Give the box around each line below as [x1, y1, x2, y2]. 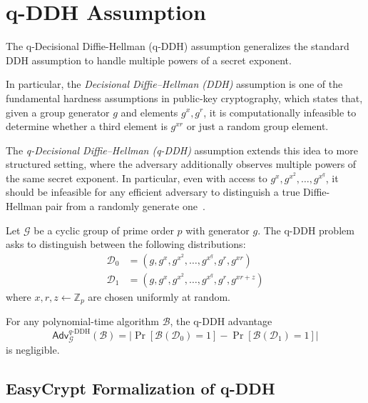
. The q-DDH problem [257, 222, 354, 237]
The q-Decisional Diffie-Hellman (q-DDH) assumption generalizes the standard [6, 39, 349, 54]
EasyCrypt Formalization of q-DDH [6, 377, 275, 399]
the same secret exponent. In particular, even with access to [6, 170, 267, 185]
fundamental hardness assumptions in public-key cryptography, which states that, [6, 90, 363, 105]
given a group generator [6, 104, 110, 119]
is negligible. [6, 342, 60, 357]
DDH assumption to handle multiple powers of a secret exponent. [6, 52, 292, 67]
